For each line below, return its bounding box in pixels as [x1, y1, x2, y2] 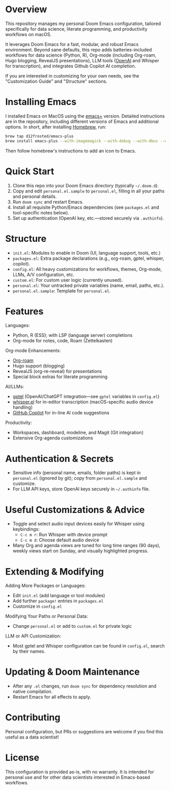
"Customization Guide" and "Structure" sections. [5, 78, 108, 84]
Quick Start [5, 165, 54, 177]
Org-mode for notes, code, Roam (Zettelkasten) [12, 338, 113, 344]
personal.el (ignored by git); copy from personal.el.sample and [12, 475, 147, 481]
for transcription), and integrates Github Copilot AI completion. [5, 63, 136, 69]
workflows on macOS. [5, 31, 52, 37]
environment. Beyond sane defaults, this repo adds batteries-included [5, 46, 152, 53]
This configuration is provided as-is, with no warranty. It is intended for [5, 769, 154, 775]
